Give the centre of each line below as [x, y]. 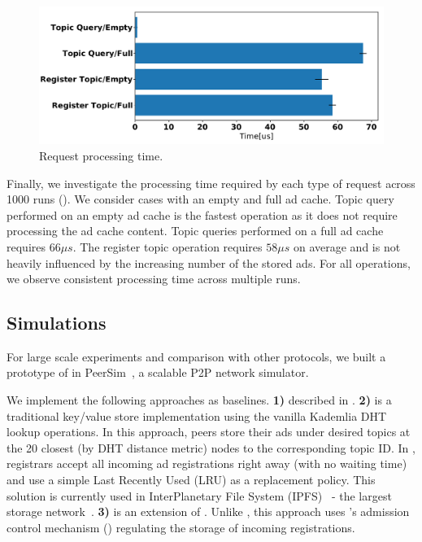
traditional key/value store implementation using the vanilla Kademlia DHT [197, 415]
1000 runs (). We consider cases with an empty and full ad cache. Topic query [200, 199]
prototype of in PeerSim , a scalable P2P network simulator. [158, 372]
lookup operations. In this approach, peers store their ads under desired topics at [209, 432]
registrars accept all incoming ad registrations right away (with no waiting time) [207, 463]
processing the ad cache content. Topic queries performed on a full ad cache [195, 231]
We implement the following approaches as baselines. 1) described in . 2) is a [199, 400]
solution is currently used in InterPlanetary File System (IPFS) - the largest [199, 495]
